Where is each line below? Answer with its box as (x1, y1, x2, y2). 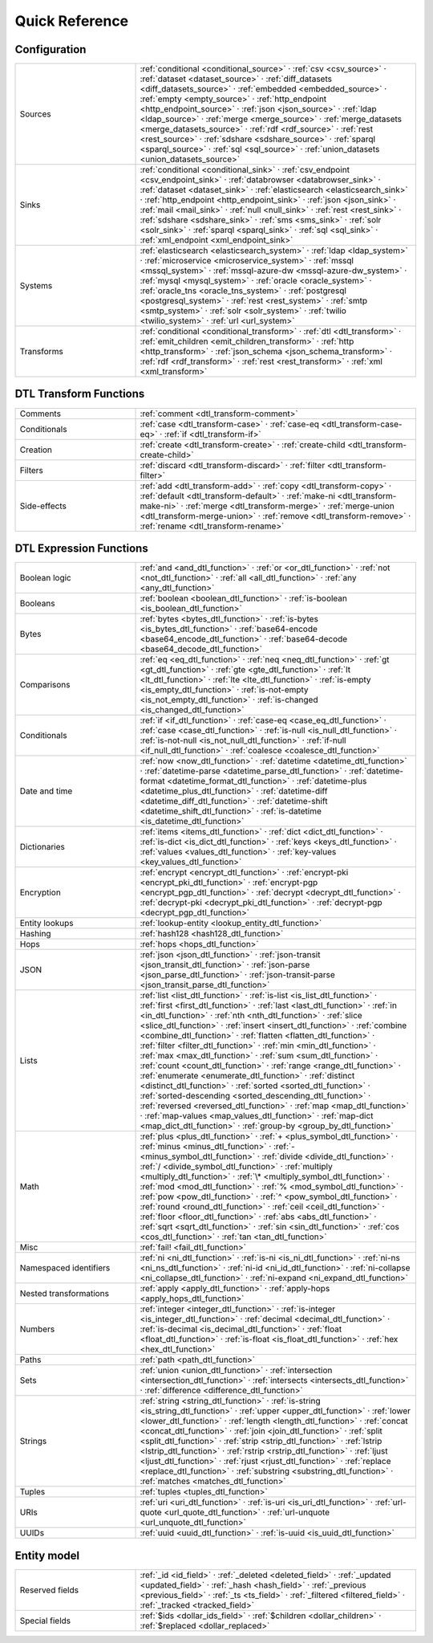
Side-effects (19, 500, 67, 512)
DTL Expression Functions (14, 542, 148, 555)
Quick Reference (14, 12, 129, 30)
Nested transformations (19, 1288, 110, 1299)
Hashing (19, 928, 51, 940)
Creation (19, 444, 52, 455)
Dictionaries (19, 842, 66, 853)
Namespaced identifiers (19, 1262, 111, 1274)
